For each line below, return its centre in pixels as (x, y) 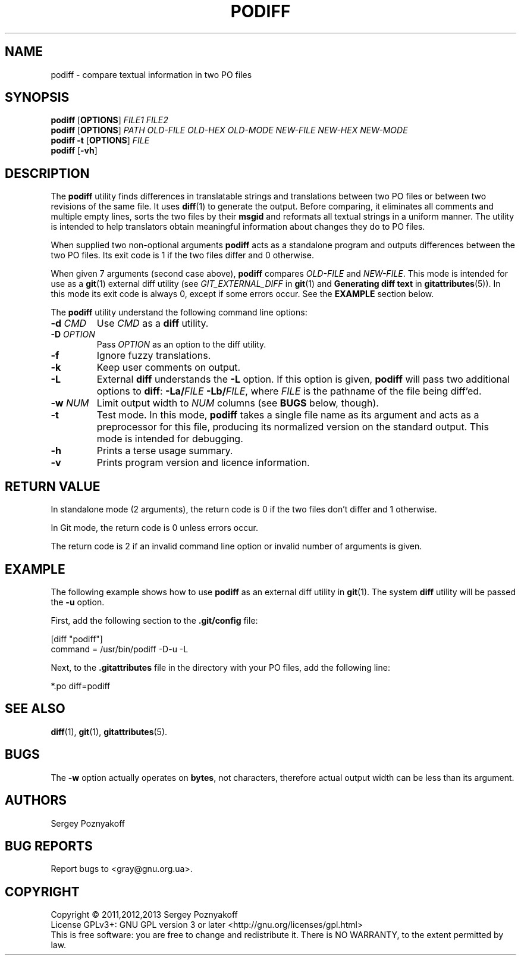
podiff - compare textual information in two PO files (151, 74)
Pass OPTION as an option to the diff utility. (181, 345)
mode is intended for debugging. (170, 439)
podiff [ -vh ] (74, 151)
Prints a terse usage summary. (165, 451)
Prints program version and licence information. (203, 463)
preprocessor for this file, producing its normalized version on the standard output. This (293, 427)
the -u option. (78, 602)
